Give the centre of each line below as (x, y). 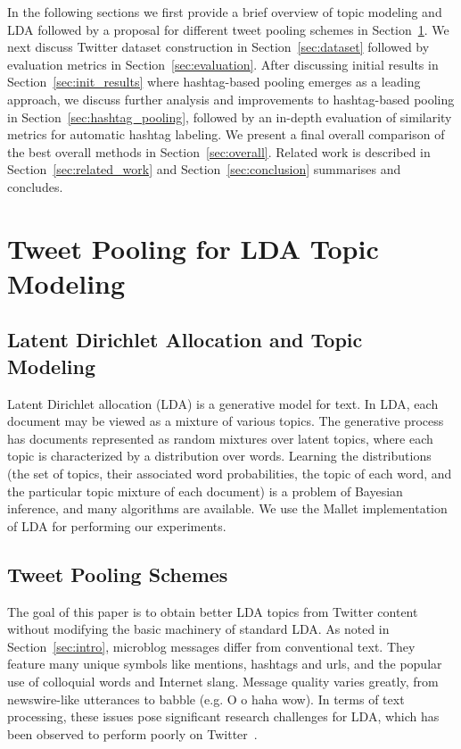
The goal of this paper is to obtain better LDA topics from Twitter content (213, 611)
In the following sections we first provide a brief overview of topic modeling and (225, 12)
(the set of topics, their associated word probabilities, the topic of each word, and (230, 474)
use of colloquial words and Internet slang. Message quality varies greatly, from (223, 682)
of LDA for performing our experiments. (117, 525)
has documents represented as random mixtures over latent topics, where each (220, 438)
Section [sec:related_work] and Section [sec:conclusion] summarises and (204, 169)
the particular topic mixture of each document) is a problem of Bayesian (205, 491)
